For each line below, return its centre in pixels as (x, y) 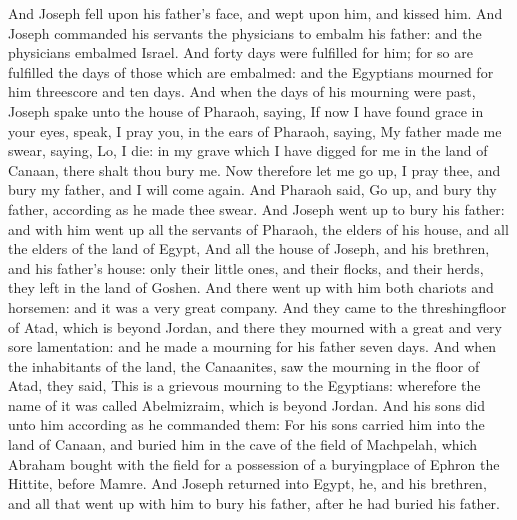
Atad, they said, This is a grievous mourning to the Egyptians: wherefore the (244, 385)
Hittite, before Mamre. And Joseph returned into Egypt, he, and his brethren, (247, 483)
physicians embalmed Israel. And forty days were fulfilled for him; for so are (240, 52)
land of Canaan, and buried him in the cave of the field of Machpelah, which (243, 444)
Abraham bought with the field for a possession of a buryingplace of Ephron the (254, 463)
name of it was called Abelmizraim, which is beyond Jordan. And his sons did (247, 404)
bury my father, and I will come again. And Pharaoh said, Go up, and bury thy (252, 189)
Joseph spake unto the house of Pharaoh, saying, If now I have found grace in (246, 110)
